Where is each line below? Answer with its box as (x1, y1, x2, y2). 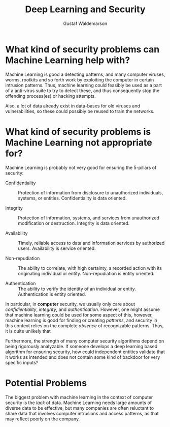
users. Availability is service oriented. (18, 245, 96, 251)
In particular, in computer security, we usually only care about (5, 301, 135, 307)
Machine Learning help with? (5, 54, 130, 66)
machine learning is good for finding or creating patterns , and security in (5, 317, 157, 323)
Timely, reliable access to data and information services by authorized (18, 240, 165, 246)
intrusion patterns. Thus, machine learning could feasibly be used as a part (5, 82, 162, 88)
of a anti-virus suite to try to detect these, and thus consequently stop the (5, 88, 160, 94)
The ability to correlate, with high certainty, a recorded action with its (18, 265, 162, 271)
